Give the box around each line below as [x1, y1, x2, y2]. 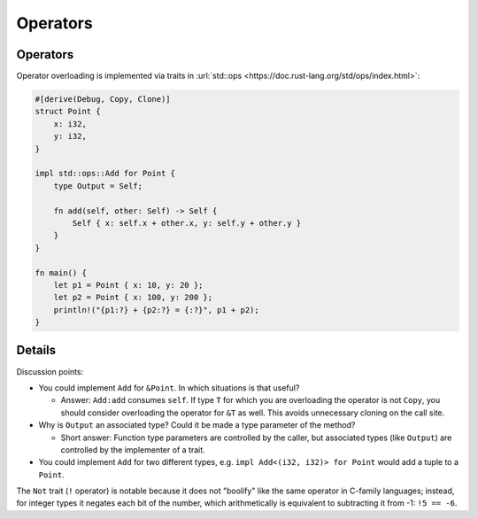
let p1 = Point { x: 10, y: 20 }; [53, 280, 204, 290]
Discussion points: [16, 366, 84, 376]
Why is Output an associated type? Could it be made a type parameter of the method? [38, 420, 356, 430]
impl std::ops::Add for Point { [35, 168, 176, 179]
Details [16, 343, 57, 358]
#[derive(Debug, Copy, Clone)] [35, 94, 172, 105]
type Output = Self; [53, 181, 143, 190]
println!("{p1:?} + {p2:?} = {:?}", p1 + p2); [53, 305, 260, 314]
